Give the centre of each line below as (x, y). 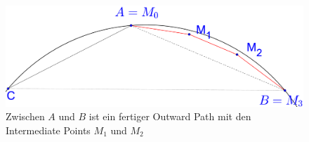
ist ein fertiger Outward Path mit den (170, 116)
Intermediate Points (48, 130)
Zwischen (25, 116)
